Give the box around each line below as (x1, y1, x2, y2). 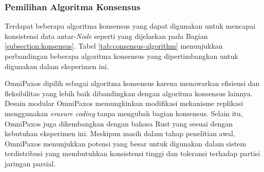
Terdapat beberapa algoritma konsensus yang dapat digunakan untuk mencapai (5, 20, 256, 31)
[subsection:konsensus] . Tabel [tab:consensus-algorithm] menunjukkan (5, 40, 223, 51)
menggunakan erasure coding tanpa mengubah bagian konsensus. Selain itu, (5, 107, 243, 118)
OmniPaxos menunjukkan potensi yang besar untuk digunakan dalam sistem (5, 138, 247, 148)
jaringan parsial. (5, 158, 56, 168)
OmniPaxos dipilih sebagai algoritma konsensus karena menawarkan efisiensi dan (5, 78, 260, 89)
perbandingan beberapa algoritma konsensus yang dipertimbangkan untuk (5, 51, 238, 61)
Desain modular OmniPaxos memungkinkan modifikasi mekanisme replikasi (5, 98, 243, 109)
